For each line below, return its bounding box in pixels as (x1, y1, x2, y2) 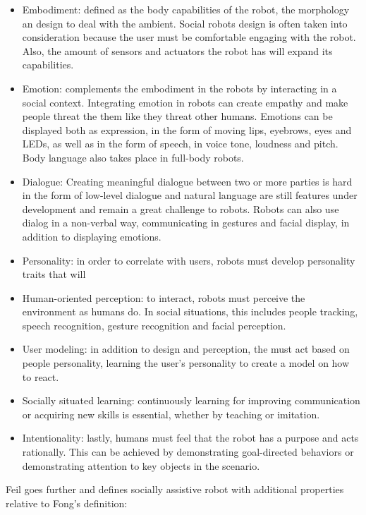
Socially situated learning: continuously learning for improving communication (22, 393, 360, 408)
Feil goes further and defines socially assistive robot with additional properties (6, 482, 344, 497)
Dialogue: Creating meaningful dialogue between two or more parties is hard (22, 174, 353, 188)
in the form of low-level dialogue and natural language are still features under (22, 188, 358, 202)
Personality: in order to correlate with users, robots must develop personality (22, 253, 355, 267)
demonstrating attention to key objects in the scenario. (22, 458, 260, 473)
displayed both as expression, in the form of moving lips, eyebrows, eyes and (22, 122, 352, 137)
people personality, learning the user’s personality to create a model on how (22, 356, 350, 370)
